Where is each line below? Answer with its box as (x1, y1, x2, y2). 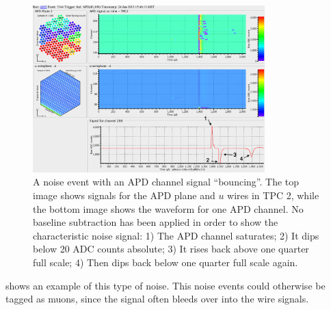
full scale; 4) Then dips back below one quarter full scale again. (33, 255, 298, 269)
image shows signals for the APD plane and (33, 188, 215, 203)
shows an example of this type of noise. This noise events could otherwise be (5, 278, 326, 292)
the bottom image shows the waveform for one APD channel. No (33, 201, 304, 216)
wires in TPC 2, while (227, 188, 319, 203)
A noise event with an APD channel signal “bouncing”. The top (33, 175, 300, 189)
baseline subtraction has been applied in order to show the (33, 215, 278, 229)
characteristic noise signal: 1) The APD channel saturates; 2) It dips (33, 228, 319, 242)
